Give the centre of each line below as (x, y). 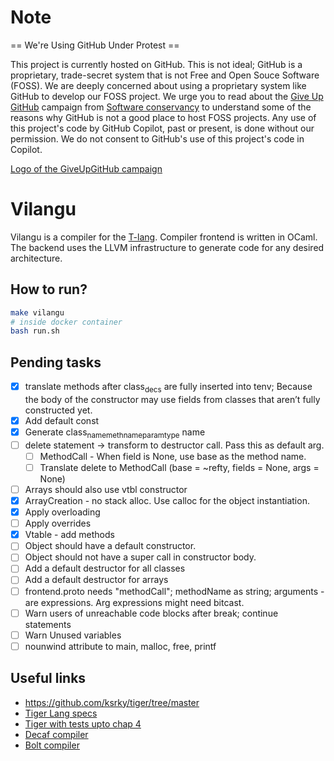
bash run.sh (35, 331)
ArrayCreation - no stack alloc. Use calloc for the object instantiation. (167, 501)
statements (48, 624)
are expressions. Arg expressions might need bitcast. (134, 602)
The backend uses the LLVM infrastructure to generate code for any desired (167, 247)
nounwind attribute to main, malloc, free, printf (120, 646)
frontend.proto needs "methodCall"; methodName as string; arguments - (174, 591)
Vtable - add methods (69, 535)
